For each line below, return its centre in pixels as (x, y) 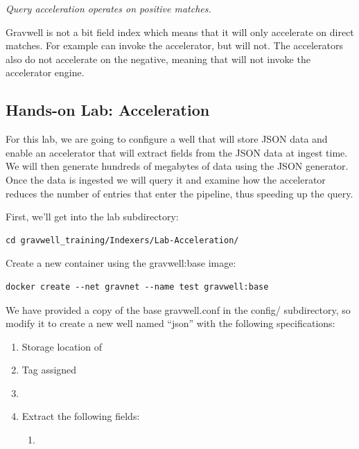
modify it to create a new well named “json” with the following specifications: (170, 323)
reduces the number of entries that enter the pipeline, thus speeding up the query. (179, 193)
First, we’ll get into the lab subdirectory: (92, 217)
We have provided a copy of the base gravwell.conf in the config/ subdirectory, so (178, 309)
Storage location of (62, 346)
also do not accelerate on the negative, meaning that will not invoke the (158, 59)
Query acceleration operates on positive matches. (108, 8)
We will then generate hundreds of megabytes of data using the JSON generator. (177, 166)
